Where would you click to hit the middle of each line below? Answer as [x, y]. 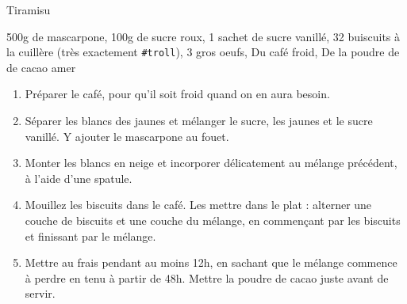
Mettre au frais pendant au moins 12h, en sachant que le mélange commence [211, 262]
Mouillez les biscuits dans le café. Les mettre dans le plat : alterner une [198, 205]
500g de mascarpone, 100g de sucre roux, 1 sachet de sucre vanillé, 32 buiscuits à [203, 36]
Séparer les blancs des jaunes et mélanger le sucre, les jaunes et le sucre [199, 121]
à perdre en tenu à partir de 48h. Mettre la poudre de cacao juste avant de [207, 277]
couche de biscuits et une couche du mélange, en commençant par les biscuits [213, 220]
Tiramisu [29, 9]
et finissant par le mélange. [90, 236]
